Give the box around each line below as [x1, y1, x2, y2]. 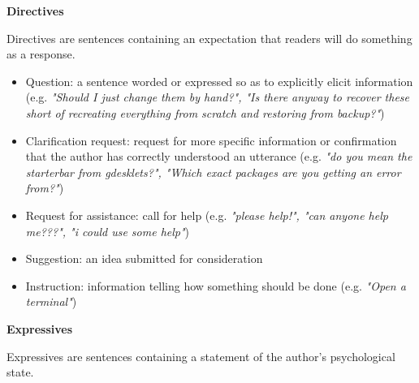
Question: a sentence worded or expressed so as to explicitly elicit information [25, 72, 413, 89]
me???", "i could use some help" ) [25, 222, 190, 239]
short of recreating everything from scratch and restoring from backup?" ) [25, 104, 385, 121]
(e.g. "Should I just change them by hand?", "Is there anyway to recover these [25, 88, 410, 105]
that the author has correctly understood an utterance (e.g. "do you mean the [25, 148, 413, 165]
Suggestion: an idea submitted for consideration [25, 250, 263, 267]
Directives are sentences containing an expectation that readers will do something [6, 29, 413, 46]
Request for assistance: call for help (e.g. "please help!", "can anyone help [25, 206, 388, 223]
